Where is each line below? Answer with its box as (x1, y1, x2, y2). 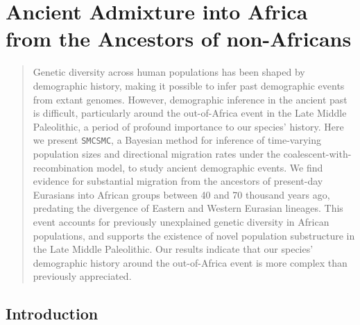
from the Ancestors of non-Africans (6, 24, 352, 53)
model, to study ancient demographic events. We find (96, 160, 323, 174)
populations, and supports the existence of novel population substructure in (33, 228, 355, 242)
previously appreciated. (33, 269, 132, 283)
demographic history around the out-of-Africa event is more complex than (33, 255, 348, 269)
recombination (33, 160, 94, 174)
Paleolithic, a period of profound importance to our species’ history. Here (33, 119, 344, 133)
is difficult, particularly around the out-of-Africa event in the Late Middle (33, 106, 347, 120)
